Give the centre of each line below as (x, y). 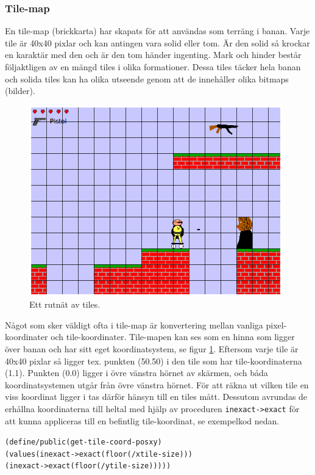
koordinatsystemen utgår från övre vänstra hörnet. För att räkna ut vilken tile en (157, 384)
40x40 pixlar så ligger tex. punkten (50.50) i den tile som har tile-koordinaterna (154, 361)
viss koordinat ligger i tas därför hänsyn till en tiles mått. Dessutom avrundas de (156, 397)
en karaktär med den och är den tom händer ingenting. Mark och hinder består (153, 55)
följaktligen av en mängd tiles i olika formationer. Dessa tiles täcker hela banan (153, 67)
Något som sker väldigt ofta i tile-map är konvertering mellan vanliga (134, 325)
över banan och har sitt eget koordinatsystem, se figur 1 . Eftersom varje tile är (152, 348)
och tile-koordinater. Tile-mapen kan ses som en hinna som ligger (173, 337)
